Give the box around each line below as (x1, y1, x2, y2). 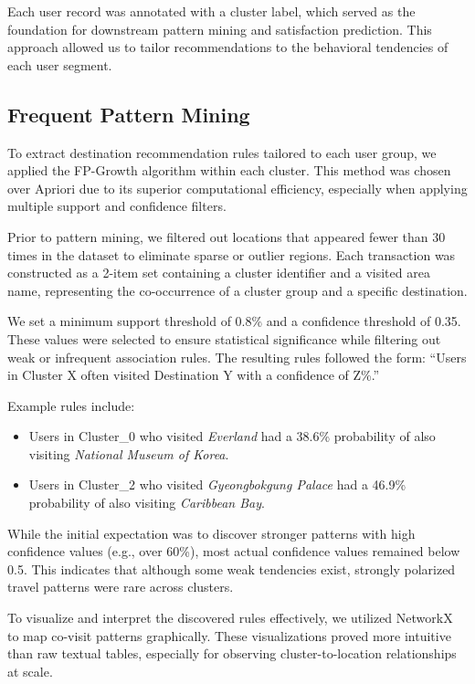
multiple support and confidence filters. (7, 196, 227, 216)
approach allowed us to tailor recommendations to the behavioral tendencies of (7, 37, 449, 57)
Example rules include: (7, 395, 135, 415)
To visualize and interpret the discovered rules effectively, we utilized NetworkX (7, 608, 453, 627)
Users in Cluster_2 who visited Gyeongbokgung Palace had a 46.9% (28, 475, 406, 494)
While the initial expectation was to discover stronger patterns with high (7, 523, 416, 542)
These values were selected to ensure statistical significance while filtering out (7, 329, 441, 348)
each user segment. (7, 55, 112, 74)
